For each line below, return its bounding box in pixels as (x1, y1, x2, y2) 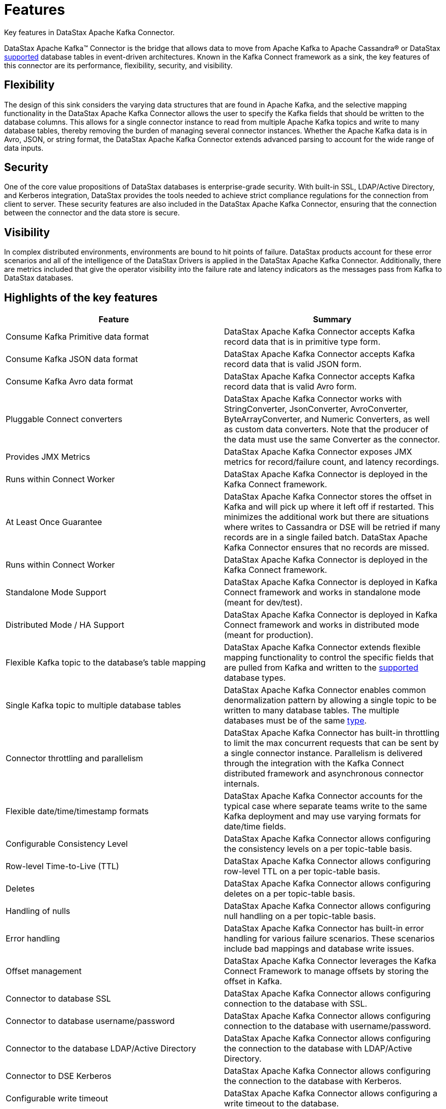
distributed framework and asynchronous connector (224, 768, 424, 779)
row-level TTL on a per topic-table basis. (224, 866, 380, 877)
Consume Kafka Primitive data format (6, 331, 149, 342)
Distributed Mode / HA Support (6, 620, 124, 630)
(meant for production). (224, 630, 314, 641)
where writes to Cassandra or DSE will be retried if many (224, 522, 440, 533)
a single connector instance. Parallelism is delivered (224, 748, 423, 759)
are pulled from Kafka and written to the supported (224, 662, 419, 673)
